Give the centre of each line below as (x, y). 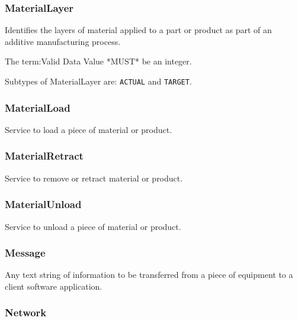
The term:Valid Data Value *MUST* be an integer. (98, 61)
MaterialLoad (38, 107)
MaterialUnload (43, 204)
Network (26, 312)
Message (25, 253)
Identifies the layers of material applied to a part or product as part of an (138, 30)
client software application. (54, 286)
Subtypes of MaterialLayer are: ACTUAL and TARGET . (98, 81)
